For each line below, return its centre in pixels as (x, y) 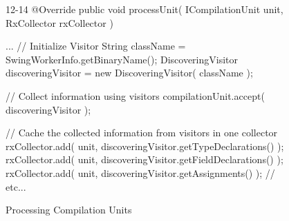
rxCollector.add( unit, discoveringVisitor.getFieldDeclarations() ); (144, 159)
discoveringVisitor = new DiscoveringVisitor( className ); (129, 73)
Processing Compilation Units (69, 210)
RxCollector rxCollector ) (59, 22)
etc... (16, 186)
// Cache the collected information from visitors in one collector (142, 133)
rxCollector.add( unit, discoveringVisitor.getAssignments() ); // (140, 172)
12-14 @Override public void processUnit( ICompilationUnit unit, (144, 9)
